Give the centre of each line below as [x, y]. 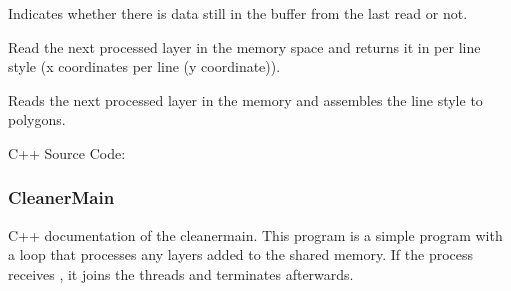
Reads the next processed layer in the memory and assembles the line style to [245, 99]
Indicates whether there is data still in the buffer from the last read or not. [238, 13]
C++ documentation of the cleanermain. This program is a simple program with [255, 234]
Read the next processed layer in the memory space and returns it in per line [244, 46]
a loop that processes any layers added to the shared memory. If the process [241, 254]
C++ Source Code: [67, 152]
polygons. [37, 119]
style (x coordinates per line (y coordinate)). [144, 66]
